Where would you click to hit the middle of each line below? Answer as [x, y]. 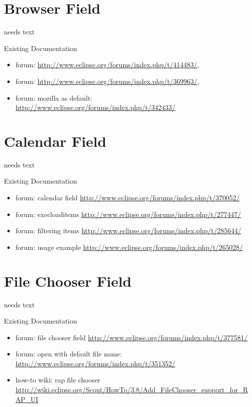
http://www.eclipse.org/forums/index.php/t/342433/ [95, 107]
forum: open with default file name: [69, 354]
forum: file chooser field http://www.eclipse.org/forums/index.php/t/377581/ [132, 337]
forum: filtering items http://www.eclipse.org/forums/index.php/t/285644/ [128, 231]
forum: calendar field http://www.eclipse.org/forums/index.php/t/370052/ [127, 197]
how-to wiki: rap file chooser [58, 380]
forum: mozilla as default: [54, 97]
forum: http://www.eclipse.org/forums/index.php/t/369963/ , [107, 81]
